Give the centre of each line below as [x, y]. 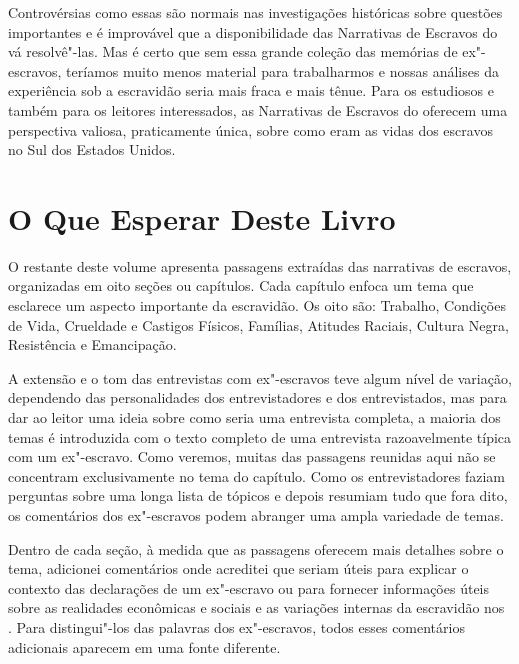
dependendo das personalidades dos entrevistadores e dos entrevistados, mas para [257, 397]
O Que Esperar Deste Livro [202, 217]
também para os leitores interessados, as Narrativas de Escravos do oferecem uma [258, 109]
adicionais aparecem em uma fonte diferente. [144, 646]
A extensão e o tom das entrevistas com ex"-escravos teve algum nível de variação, [260, 377]
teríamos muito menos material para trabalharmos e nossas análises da [282, 70]
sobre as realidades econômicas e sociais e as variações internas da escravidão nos [256, 607]
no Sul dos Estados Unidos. [92, 149]
